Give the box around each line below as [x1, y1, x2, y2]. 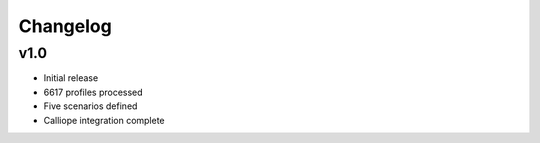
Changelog [18, 15, 112, 37]
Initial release [43, 72, 99, 84]
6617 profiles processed [43, 86, 144, 98]
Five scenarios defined [43, 100, 138, 112]
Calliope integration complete [43, 114, 165, 126]
